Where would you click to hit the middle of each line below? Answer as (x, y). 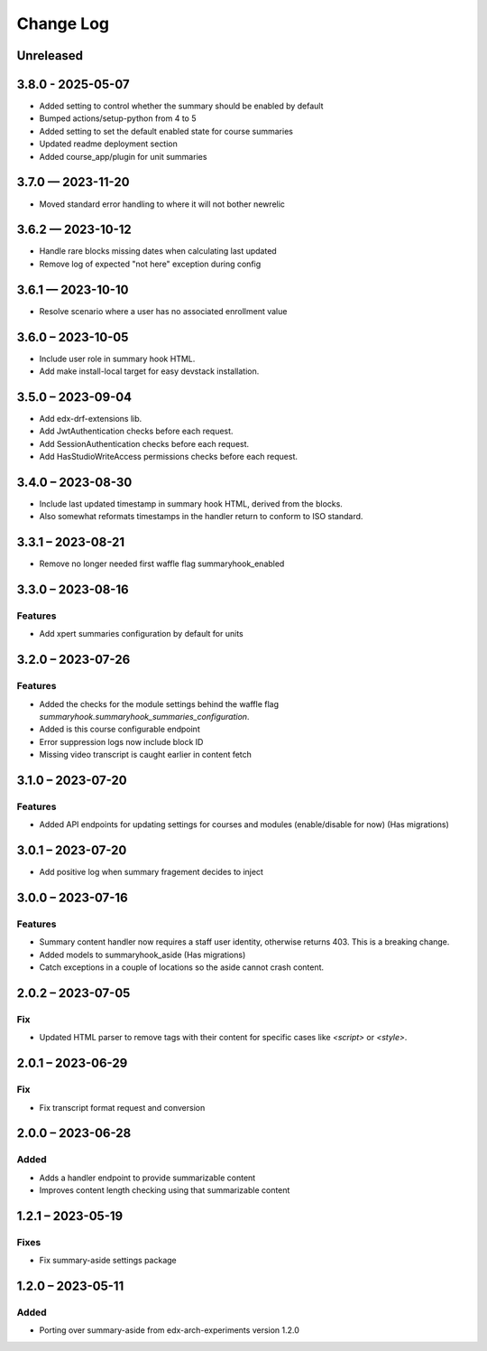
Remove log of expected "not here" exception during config (150, 264)
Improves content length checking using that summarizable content (165, 1190)
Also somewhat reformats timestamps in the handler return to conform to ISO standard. (201, 517)
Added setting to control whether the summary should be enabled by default (181, 106)
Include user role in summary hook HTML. (117, 359)
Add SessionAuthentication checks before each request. (144, 443)
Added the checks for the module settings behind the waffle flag (159, 703)
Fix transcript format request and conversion (122, 1107)
